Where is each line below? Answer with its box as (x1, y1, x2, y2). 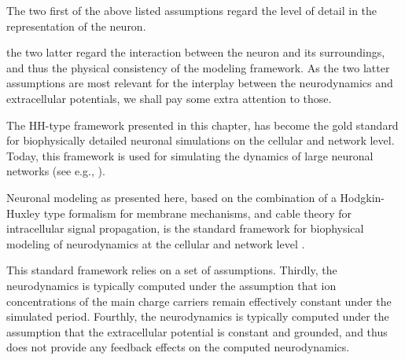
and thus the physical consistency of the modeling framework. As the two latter (6, 59, 390, 75)
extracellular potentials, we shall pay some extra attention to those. (6, 90, 332, 106)
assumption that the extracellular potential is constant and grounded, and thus (6, 323, 388, 340)
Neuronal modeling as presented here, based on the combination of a (6, 189, 337, 205)
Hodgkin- (340, 189, 385, 205)
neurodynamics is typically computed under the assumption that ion (6, 277, 337, 293)
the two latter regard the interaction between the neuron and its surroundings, (6, 44, 385, 61)
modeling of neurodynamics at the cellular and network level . (6, 235, 305, 252)
